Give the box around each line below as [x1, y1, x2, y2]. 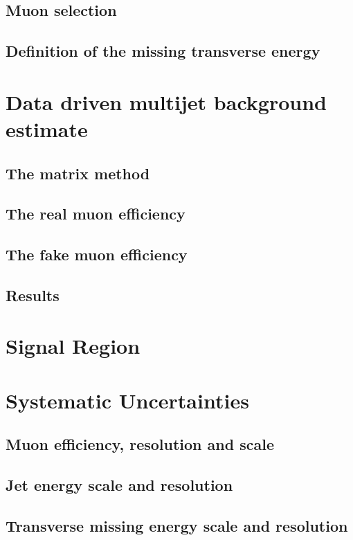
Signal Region [6, 332, 141, 360]
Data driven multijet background [6, 87, 327, 116]
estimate [6, 114, 88, 143]
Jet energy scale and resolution [6, 474, 233, 496]
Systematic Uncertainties [6, 386, 249, 414]
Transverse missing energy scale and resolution [6, 514, 348, 536]
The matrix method [6, 162, 150, 183]
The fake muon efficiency [6, 244, 188, 265]
